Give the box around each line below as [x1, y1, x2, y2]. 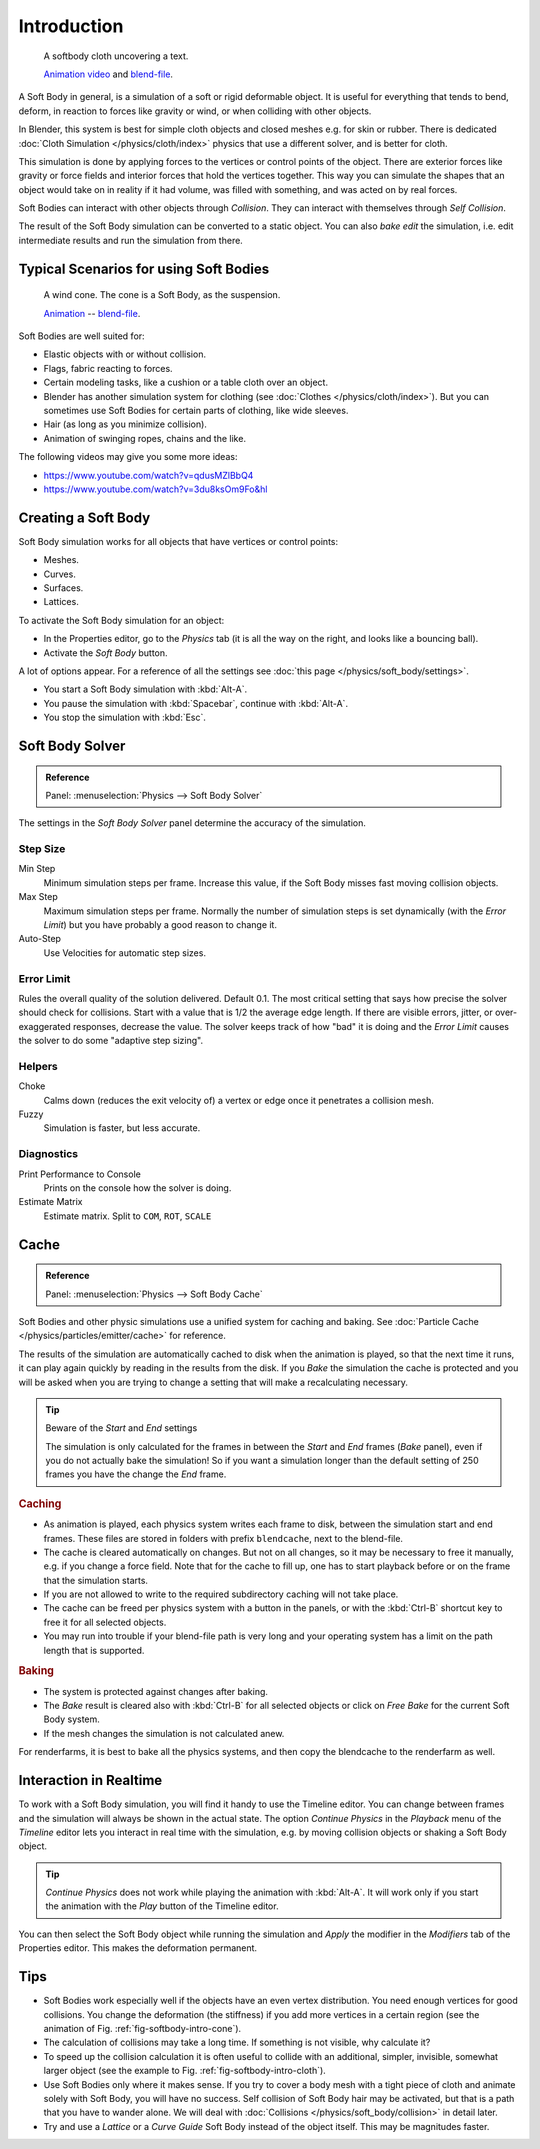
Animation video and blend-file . [43, 68, 174, 80]
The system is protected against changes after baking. [43, 1685, 269, 1697]
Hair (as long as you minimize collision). [43, 418, 207, 430]
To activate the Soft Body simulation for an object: [18, 614, 225, 626]
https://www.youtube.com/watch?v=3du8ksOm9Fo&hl [43, 483, 268, 495]
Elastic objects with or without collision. [43, 348, 207, 360]
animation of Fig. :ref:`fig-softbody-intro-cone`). [43, 2022, 242, 2034]
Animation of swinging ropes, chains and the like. [43, 432, 247, 444]
